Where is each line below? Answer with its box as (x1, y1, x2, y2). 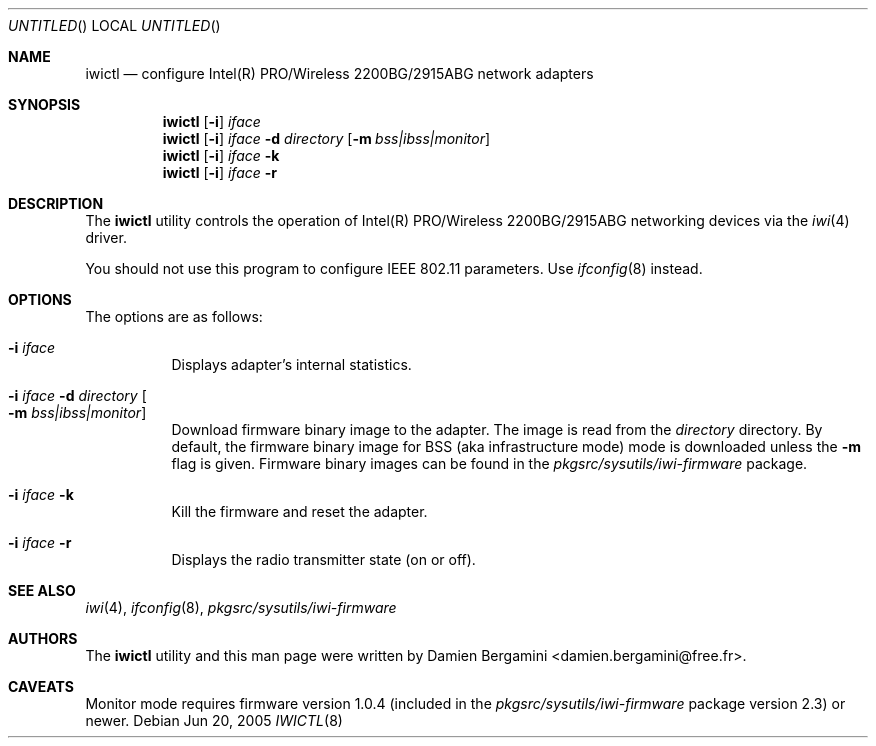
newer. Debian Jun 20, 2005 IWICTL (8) (85, 712, 343, 729)
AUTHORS (8, 630, 78, 647)
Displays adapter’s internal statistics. (171, 356, 412, 373)
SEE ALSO (8, 582, 76, 599)
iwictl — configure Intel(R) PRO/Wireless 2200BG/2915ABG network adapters (85, 65, 594, 82)
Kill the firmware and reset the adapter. (171, 503, 428, 520)
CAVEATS (8, 678, 74, 695)
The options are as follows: (85, 308, 263, 325)
